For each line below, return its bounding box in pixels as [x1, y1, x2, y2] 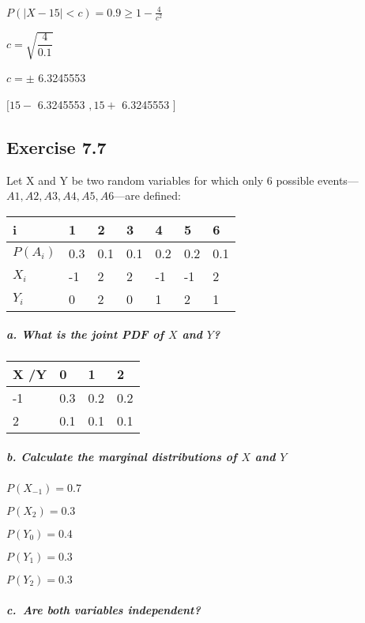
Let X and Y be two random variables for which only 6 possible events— [6, 171, 359, 188]
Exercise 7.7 [6, 134, 107, 159]
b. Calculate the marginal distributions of [6, 448, 237, 464]
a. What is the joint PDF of [6, 326, 164, 343]
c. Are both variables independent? [6, 601, 201, 617]
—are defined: [114, 187, 181, 204]
